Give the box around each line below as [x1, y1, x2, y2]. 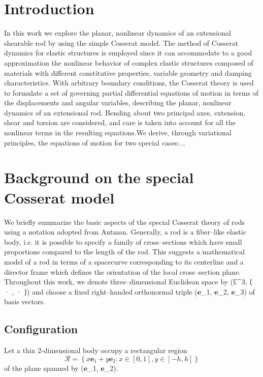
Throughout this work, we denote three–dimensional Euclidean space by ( [4, 276, 234, 287]
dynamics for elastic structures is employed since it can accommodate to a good [4, 47, 252, 58]
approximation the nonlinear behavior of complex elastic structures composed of [4, 57, 253, 68]
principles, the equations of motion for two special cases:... [4, 137, 185, 148]
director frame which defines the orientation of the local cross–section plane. [4, 266, 241, 277]
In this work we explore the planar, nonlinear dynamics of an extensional [4, 27, 231, 38]
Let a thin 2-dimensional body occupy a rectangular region [4, 345, 187, 356]
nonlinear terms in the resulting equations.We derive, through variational [4, 127, 232, 138]
